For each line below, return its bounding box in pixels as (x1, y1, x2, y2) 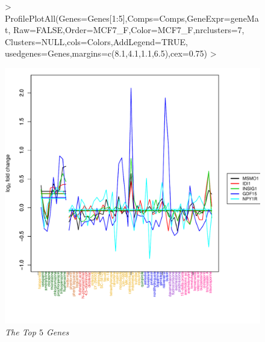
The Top (5, 325, 36, 338)
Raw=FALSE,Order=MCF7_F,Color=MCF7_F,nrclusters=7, (13, 23, 245, 36)
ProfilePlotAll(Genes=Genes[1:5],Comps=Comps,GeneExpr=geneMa (5, 11, 259, 24)
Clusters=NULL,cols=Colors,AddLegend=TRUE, (5, 35, 188, 48)
